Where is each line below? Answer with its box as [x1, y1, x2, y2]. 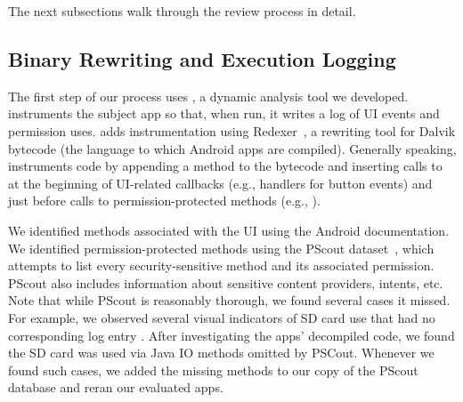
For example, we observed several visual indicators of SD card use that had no [8, 308, 435, 326]
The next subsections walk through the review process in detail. [8, 2, 356, 20]
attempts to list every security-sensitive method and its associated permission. [8, 256, 435, 275]
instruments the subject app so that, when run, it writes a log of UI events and [8, 104, 440, 123]
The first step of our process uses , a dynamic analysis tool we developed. [8, 86, 409, 105]
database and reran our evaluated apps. [8, 378, 223, 397]
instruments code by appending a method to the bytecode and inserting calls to [8, 157, 443, 175]
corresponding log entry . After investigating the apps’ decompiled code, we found [8, 326, 455, 344]
